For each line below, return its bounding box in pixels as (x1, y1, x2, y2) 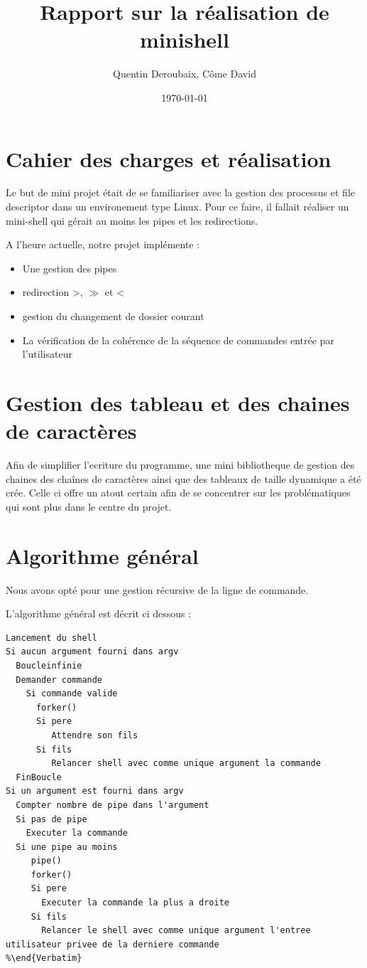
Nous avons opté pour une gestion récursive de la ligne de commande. (6, 582, 309, 597)
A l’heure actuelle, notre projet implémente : (6, 237, 200, 252)
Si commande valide (26, 688, 118, 699)
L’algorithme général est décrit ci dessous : (6, 606, 192, 621)
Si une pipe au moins (16, 841, 118, 852)
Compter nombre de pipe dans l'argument (16, 799, 209, 810)
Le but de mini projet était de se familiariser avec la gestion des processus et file (6, 185, 355, 200)
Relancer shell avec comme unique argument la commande (51, 758, 321, 769)
